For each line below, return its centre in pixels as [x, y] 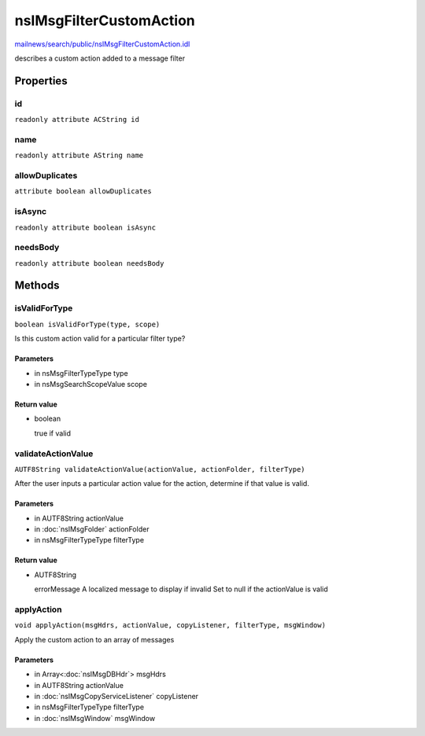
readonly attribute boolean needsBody [89, 263]
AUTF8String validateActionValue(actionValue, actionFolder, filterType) [160, 469]
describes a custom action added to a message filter [100, 58]
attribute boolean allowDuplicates [83, 191]
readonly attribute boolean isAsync [85, 227]
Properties [41, 81]
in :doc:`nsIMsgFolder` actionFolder [92, 529]
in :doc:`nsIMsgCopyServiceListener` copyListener [116, 696]
